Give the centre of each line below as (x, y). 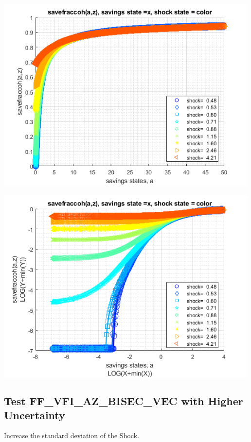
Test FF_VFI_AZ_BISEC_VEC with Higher (124, 400)
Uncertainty (35, 415)
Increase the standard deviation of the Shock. (72, 435)
